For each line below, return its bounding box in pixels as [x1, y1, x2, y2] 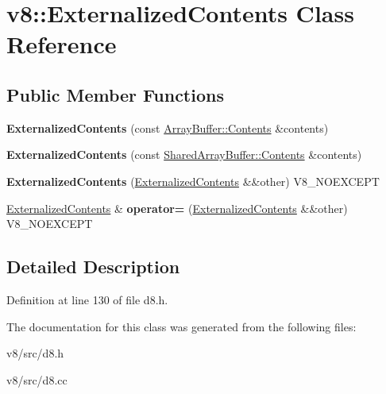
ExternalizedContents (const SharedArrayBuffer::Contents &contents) [6, 146, 362, 163]
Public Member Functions [6, 82, 224, 106]
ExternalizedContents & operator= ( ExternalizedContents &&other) [6, 199, 348, 216]
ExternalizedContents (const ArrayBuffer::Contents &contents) [6, 119, 329, 136]
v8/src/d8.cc [6, 371, 68, 388]
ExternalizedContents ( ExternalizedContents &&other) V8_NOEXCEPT [6, 172, 380, 189]
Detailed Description [6, 254, 180, 279]
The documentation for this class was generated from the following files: [6, 318, 357, 334]
